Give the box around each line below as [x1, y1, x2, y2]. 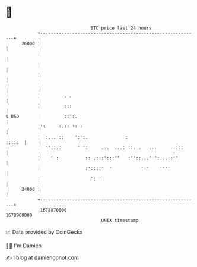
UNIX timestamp [101, 217, 139, 224]
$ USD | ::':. [5, 113, 78, 120]
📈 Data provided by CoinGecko [5, 228, 83, 235]
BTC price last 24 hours [90, 25, 152, 31]
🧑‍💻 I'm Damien [5, 242, 42, 249]
